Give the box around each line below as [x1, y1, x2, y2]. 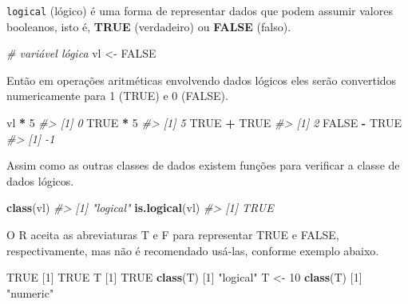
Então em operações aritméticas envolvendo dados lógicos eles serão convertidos [6, 71, 397, 88]
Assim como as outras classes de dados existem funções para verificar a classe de [6, 157, 400, 174]
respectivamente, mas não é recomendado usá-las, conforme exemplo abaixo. [6, 242, 379, 258]
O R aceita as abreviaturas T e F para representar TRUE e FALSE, [6, 226, 339, 242]
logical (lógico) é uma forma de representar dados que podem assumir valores [6, 2, 393, 18]
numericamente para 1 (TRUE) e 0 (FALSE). [6, 87, 228, 104]
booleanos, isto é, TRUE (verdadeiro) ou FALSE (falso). [6, 18, 291, 34]
